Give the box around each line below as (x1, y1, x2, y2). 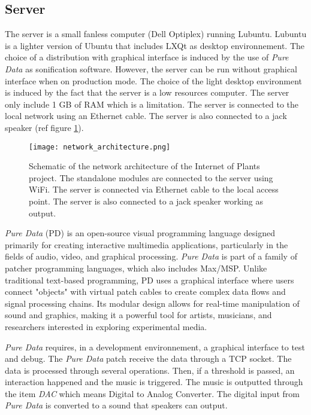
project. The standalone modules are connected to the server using (29, 171, 273, 184)
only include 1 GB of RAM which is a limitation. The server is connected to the (5, 97, 298, 110)
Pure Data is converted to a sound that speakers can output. (5, 399, 228, 411)
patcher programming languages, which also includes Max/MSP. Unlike (5, 261, 267, 274)
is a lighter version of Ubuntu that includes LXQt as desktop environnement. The (5, 39, 305, 51)
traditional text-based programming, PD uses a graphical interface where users (5, 273, 294, 286)
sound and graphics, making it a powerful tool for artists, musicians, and (5, 309, 272, 321)
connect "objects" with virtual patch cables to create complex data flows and (5, 285, 286, 298)
